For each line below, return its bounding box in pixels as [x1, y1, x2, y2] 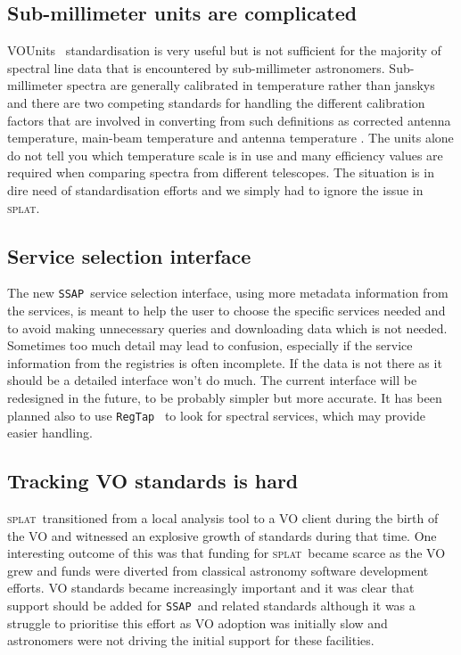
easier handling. [7, 423, 93, 442]
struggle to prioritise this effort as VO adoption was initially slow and [7, 613, 388, 632]
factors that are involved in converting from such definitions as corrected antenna [7, 111, 451, 129]
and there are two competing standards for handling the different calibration [7, 93, 425, 111]
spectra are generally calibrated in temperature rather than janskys [66, 76, 435, 94]
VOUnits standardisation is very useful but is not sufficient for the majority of [7, 41, 441, 60]
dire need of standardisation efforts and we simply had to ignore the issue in [7, 180, 424, 199]
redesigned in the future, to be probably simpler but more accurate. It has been [7, 388, 442, 406]
